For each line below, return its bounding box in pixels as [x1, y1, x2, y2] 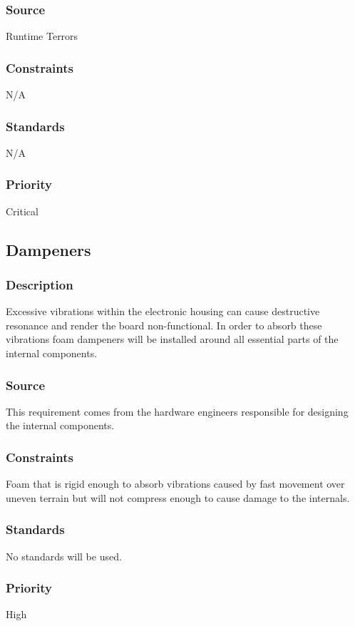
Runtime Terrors [6, 29, 78, 43]
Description [6, 275, 73, 293]
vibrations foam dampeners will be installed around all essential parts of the [6, 332, 339, 347]
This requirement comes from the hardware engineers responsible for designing [6, 404, 349, 419]
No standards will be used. [6, 548, 122, 563]
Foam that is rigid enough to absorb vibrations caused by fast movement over [6, 476, 345, 491]
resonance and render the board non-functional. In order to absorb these [6, 317, 322, 332]
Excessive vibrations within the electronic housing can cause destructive [6, 304, 320, 319]
